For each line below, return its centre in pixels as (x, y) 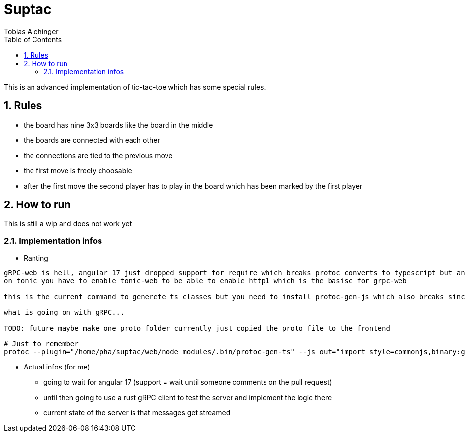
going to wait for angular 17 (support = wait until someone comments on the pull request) (188, 382)
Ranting (36, 258)
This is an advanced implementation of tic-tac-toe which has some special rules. (135, 87)
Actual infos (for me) (57, 367)
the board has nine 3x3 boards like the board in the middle (118, 125)
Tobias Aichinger (31, 31)
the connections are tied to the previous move (98, 155)
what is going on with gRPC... (64, 313)
